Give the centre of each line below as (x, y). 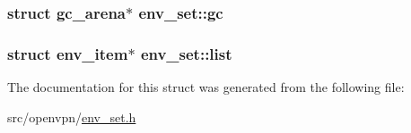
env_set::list (186, 53)
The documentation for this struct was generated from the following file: (206, 87)
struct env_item (68, 53)
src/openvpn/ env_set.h (72, 116)
